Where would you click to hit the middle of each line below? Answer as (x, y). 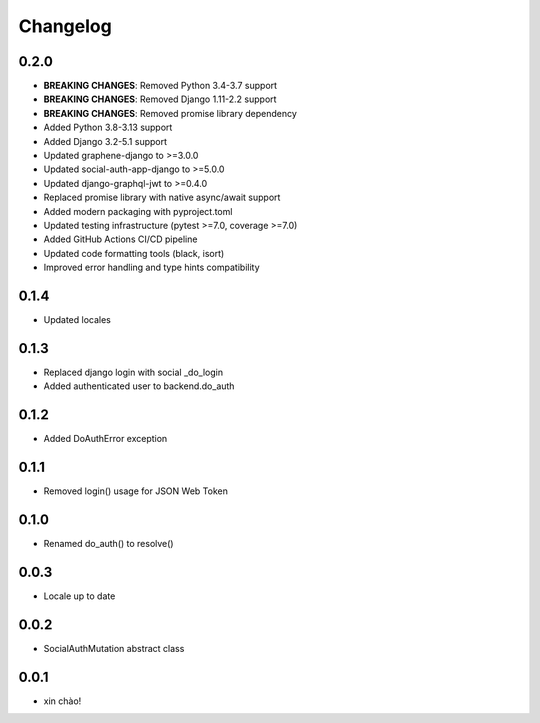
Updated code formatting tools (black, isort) (134, 253)
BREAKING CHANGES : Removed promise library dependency (170, 113)
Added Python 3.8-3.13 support (108, 127)
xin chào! (62, 701)
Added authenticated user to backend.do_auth (139, 386)
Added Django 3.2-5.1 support (105, 141)
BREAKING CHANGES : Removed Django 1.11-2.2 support (160, 99)
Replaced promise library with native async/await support (162, 197)
